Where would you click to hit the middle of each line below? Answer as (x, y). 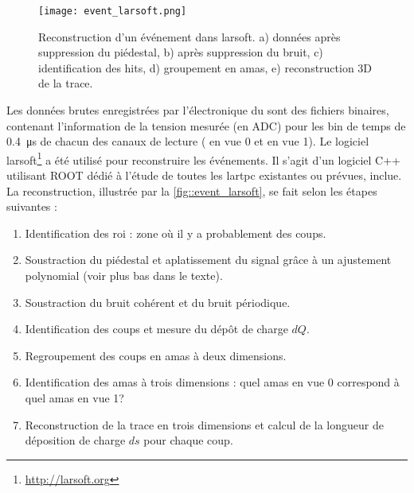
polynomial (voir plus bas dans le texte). (124, 276)
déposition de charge (75, 440)
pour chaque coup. (188, 440)
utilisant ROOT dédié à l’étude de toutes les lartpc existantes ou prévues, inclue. (204, 175)
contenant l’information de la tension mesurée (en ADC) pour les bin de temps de (206, 125)
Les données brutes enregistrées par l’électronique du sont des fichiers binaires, (198, 110)
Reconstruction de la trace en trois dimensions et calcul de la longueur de (204, 424)
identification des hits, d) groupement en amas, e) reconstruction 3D (205, 67)
